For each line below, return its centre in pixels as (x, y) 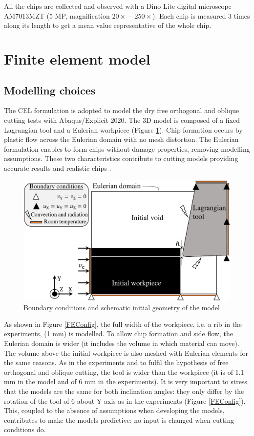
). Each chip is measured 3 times (201, 15)
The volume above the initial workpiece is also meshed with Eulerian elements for (126, 353)
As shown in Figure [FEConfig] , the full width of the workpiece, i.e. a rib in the (123, 324)
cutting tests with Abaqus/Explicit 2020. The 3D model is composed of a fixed (122, 120)
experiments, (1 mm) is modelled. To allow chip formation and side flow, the (118, 333)
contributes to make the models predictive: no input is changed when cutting (119, 420)
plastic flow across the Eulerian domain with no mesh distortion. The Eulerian (121, 139)
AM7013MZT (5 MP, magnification (57, 15)
